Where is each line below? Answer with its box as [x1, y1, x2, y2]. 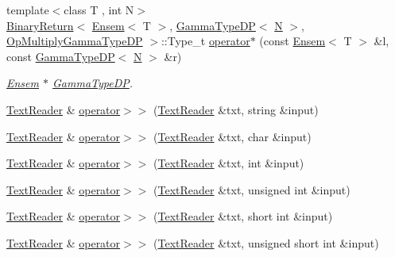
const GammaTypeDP [6, 48, 115, 64]
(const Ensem [259, 33, 326, 49]
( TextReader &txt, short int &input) [153, 208, 333, 224]
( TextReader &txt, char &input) [153, 128, 312, 144]
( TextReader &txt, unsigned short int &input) [153, 234, 379, 251]
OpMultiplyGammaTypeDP [6, 33, 143, 49]
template [6, 2, 49, 17]
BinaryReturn [6, 17, 74, 33]
